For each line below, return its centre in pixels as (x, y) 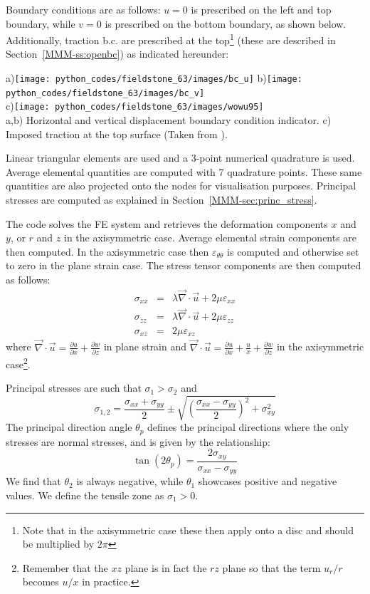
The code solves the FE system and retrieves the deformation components (167, 223)
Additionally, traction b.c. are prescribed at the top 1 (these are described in (171, 39)
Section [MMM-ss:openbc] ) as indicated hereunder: (117, 54)
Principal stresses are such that (74, 388)
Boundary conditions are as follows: (83, 9)
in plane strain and (145, 346)
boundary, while (41, 23)
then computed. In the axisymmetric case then (107, 251)
